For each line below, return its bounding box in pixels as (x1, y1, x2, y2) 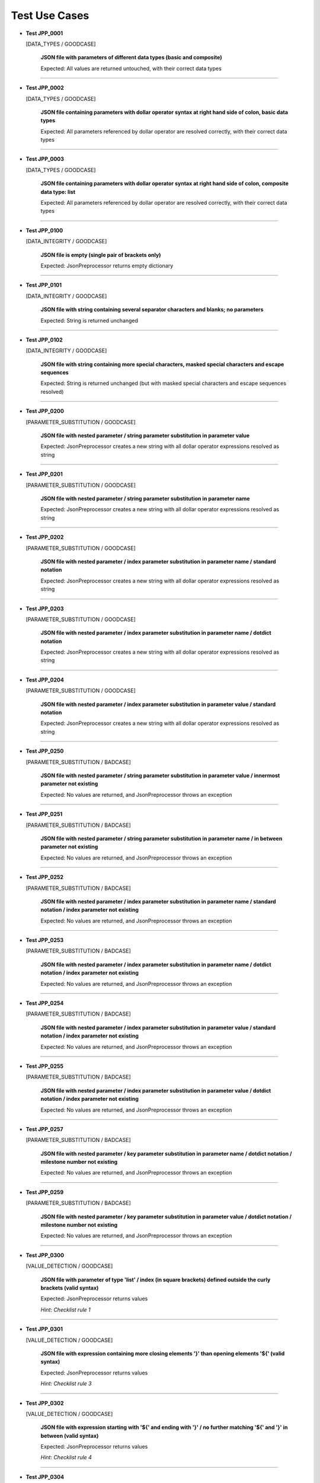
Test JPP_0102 (25, 336, 63, 343)
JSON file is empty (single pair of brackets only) (40, 251, 161, 258)
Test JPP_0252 (25, 874, 64, 881)
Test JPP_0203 (25, 605, 64, 612)
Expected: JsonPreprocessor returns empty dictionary (40, 262, 174, 269)
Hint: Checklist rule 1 (40, 1306, 91, 1313)
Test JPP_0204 (25, 676, 65, 683)
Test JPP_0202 (25, 534, 64, 541)
